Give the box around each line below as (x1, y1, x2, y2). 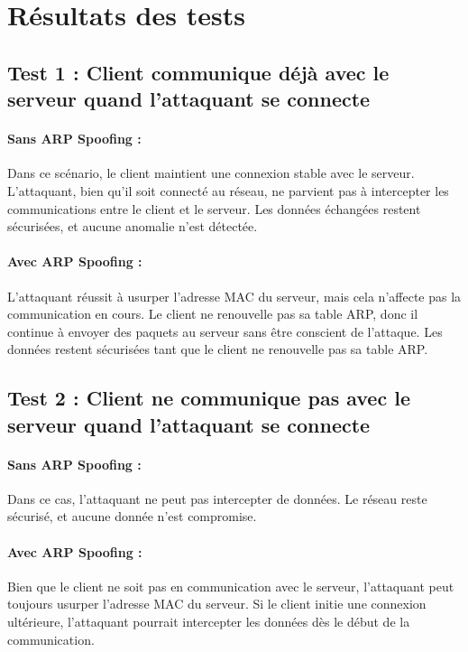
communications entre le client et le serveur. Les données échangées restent (7, 199, 421, 218)
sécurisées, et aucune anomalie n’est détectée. (7, 217, 258, 236)
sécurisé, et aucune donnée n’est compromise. (7, 507, 257, 526)
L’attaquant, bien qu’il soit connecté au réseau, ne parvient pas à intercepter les (7, 181, 449, 200)
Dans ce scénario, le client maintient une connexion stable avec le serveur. (7, 163, 415, 182)
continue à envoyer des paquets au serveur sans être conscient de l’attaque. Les (7, 321, 443, 340)
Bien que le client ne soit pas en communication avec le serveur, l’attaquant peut (7, 576, 454, 595)
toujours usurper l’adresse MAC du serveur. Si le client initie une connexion (7, 594, 427, 613)
